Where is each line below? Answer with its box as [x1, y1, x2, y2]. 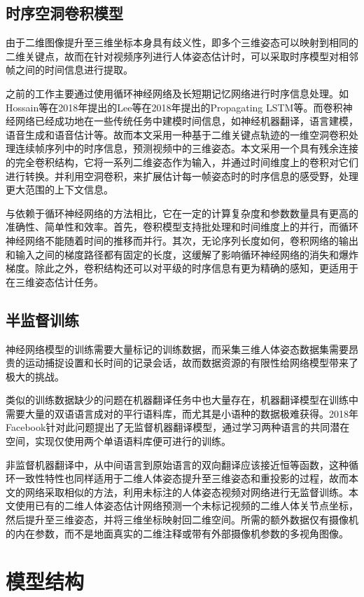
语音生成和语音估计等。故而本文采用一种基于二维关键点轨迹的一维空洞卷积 [6, 127, 349, 142]
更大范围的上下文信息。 [6, 182, 113, 197]
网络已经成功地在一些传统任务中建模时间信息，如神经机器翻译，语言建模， [15, 114, 358, 128]
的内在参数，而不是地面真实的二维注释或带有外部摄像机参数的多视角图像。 [6, 526, 349, 540]
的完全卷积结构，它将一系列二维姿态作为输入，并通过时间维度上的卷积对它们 [6, 154, 358, 169]
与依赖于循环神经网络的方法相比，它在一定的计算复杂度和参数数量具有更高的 [6, 205, 358, 220]
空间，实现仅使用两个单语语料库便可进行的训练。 [6, 434, 231, 448]
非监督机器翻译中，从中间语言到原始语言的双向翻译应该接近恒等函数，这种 [6, 457, 349, 472]
